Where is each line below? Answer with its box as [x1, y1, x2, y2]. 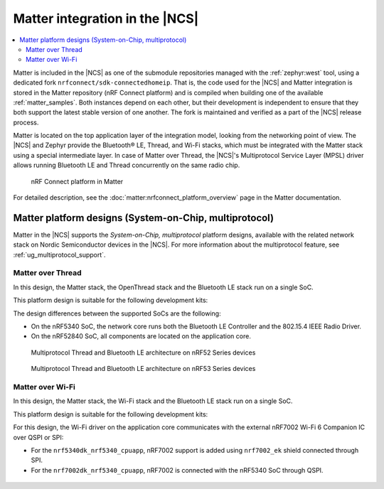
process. [13, 118, 39, 127]
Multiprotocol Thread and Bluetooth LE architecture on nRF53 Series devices [31, 365, 256, 373]
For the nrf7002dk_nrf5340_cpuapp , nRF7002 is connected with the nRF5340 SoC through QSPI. [31, 466, 324, 474]
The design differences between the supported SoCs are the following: [13, 309, 221, 318]
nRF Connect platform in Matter [31, 177, 124, 186]
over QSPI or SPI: [13, 433, 64, 441]
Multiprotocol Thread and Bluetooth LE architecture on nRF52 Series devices [31, 348, 256, 357]
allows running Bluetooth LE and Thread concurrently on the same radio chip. [13, 161, 240, 170]
